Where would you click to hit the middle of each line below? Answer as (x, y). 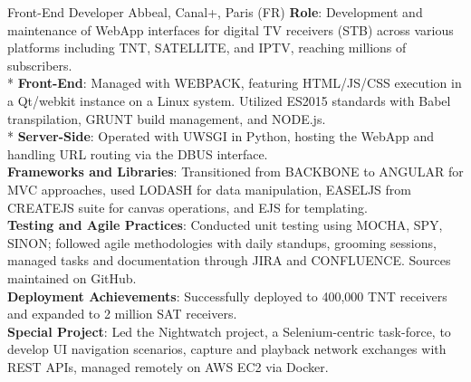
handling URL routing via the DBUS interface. (138, 153)
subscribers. (40, 65)
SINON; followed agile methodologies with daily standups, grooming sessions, (222, 242)
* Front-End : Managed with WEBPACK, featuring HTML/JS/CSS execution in (235, 83)
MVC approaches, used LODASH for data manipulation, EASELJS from (209, 189)
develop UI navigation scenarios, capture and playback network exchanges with (227, 349)
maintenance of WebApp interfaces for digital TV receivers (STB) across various (231, 29)
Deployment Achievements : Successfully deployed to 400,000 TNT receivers (227, 296)
